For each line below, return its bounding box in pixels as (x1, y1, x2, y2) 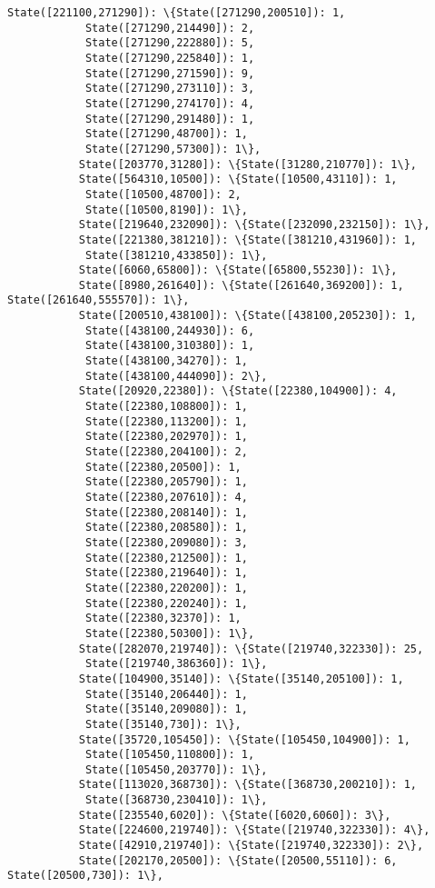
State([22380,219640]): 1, (84, 566, 248, 580)
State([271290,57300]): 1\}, (84, 142, 262, 155)
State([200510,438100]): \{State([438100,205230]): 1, (78, 309, 418, 323)
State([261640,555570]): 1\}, (7, 294, 190, 307)
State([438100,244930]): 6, (84, 324, 255, 337)
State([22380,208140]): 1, (84, 505, 248, 519)
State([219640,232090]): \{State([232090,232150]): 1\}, (78, 218, 430, 232)
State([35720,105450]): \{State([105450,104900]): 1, (78, 733, 410, 746)
